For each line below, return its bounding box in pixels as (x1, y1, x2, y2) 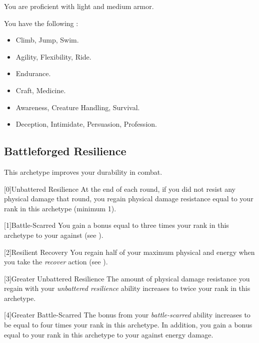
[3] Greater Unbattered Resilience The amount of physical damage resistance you (4, 273, 250, 283)
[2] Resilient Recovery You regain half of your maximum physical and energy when (4, 246, 255, 257)
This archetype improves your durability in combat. (4, 166, 162, 177)
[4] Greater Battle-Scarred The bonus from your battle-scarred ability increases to (4, 309, 250, 320)
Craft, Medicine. (15, 85, 66, 95)
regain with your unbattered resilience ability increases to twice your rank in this (4, 283, 250, 293)
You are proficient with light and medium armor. (4, 1, 154, 11)
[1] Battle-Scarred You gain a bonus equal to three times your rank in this (4, 220, 229, 230)
